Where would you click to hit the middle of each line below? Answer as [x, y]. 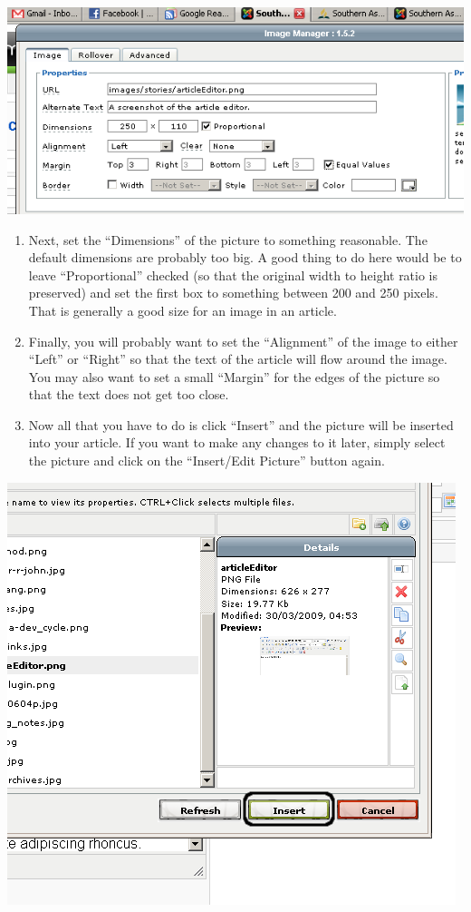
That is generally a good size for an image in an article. [183, 310]
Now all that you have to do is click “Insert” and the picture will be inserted [241, 424]
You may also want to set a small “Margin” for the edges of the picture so [234, 376]
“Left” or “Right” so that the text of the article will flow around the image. [238, 359]
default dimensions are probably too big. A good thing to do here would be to [245, 257]
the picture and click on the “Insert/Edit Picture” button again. [207, 461]
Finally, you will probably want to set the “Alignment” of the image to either [243, 341]
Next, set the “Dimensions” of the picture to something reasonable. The [228, 239]
